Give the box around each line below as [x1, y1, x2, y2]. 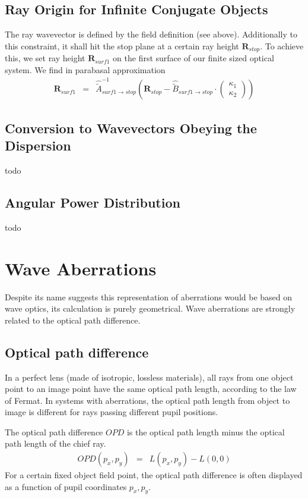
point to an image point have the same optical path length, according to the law [5, 382, 297, 395]
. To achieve [260, 39, 304, 52]
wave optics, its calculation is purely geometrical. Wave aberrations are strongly [5, 302, 296, 315]
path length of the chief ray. [5, 437, 106, 450]
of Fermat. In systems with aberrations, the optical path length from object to [5, 394, 290, 406]
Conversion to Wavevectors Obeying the [5, 118, 257, 137]
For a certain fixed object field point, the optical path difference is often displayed [5, 469, 303, 481]
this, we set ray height [5, 52, 85, 64]
